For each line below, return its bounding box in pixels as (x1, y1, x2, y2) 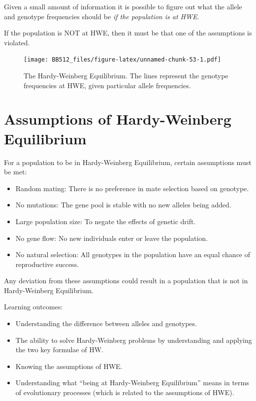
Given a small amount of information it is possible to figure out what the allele (4, 1, 242, 11)
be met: (4, 167, 27, 177)
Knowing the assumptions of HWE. (15, 361, 123, 371)
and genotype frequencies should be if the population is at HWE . (4, 11, 199, 21)
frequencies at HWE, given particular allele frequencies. (24, 80, 191, 90)
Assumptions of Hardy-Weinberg (4, 109, 231, 129)
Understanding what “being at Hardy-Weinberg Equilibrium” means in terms (15, 377, 249, 388)
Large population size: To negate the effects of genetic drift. (15, 216, 196, 226)
